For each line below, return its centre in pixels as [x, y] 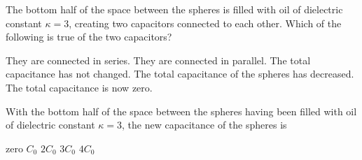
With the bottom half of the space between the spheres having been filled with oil [181, 111]
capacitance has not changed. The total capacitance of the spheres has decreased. [180, 74]
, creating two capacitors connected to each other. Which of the [205, 23]
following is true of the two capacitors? [89, 37]
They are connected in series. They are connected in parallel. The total [158, 60]
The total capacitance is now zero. [79, 87]
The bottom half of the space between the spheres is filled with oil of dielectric [174, 9]
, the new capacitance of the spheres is [204, 125]
